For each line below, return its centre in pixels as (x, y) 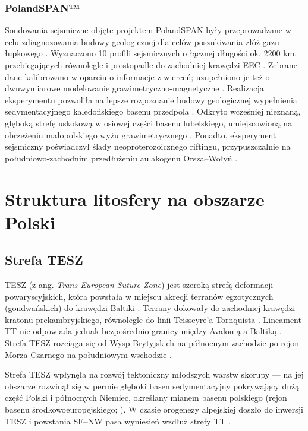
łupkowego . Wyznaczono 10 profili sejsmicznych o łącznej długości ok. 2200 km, (151, 53)
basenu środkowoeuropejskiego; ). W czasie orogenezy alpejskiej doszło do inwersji (154, 409)
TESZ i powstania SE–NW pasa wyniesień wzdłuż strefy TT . (118, 421)
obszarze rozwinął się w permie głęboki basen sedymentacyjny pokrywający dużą (152, 386)
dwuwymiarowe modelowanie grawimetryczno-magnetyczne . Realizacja (134, 88)
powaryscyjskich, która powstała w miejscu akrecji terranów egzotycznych (139, 296)
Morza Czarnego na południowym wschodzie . (88, 354)
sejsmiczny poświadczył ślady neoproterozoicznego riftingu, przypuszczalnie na (148, 146)
